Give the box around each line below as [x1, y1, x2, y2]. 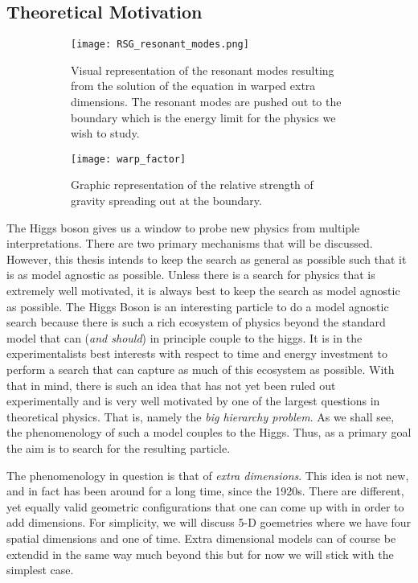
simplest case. [6, 561, 74, 578]
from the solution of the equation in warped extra [71, 77, 316, 94]
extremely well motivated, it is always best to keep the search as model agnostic [6, 282, 400, 299]
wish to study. [71, 125, 140, 142]
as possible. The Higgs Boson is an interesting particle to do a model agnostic [6, 298, 389, 314]
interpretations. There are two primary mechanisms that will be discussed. [6, 235, 373, 252]
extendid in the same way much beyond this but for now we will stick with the [6, 545, 394, 562]
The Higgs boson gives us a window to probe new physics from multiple [6, 219, 360, 236]
